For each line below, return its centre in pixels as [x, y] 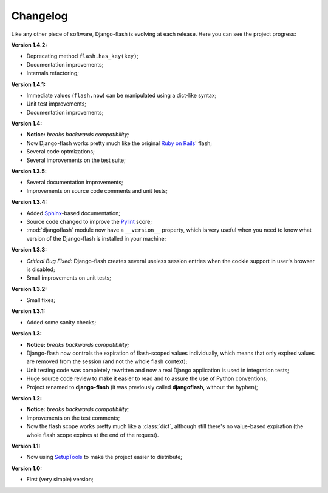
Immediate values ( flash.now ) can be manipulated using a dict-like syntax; [121, 95]
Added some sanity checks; [61, 322]
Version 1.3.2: [29, 289]
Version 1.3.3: [29, 250]
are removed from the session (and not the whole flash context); [107, 361]
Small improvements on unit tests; [69, 278]
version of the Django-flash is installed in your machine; [96, 238]
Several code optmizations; [61, 152]
